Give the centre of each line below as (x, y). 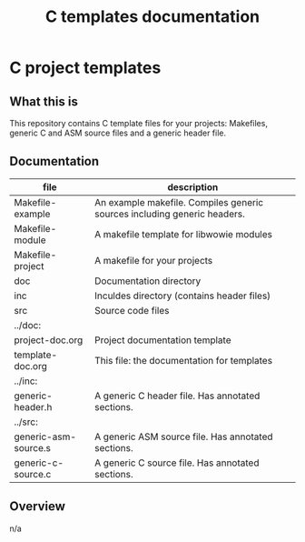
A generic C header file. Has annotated (177, 396)
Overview (38, 507)
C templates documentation (152, 17)
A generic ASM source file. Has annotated (184, 437)
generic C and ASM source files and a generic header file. (118, 133)
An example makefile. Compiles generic (179, 202)
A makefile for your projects (153, 260)
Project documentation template (162, 340)
